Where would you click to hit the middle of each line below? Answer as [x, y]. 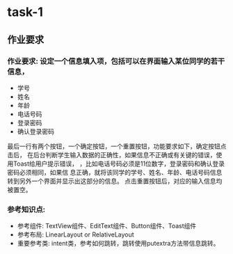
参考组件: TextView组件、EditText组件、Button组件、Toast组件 [107, 226]
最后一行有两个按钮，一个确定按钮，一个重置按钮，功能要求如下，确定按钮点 [117, 146]
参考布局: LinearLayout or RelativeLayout [75, 235]
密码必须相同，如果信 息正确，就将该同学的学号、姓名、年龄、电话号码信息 [115, 172]
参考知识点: [26, 209]
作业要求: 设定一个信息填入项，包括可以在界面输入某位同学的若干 [116, 61]
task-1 [25, 12]
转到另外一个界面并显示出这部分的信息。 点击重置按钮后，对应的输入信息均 [115, 181]
